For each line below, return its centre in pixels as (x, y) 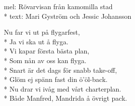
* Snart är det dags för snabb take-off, (61, 70)
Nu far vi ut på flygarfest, (42, 32)
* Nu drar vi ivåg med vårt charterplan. (63, 88)
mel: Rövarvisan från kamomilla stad (58, 6)
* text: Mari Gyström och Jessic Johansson (68, 16)
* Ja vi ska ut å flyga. (36, 41)
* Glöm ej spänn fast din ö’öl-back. (56, 79)
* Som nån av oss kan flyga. (45, 60)
